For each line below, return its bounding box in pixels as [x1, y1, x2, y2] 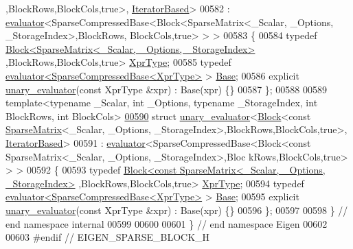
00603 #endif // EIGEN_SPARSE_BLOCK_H [5, 230, 210, 244]
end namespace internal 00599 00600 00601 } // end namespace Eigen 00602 [5, 216, 328, 230]
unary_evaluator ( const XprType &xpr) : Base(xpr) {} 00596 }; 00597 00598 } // [5, 202, 348, 217]
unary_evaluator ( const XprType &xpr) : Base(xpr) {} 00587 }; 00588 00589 [5, 82, 328, 96]
